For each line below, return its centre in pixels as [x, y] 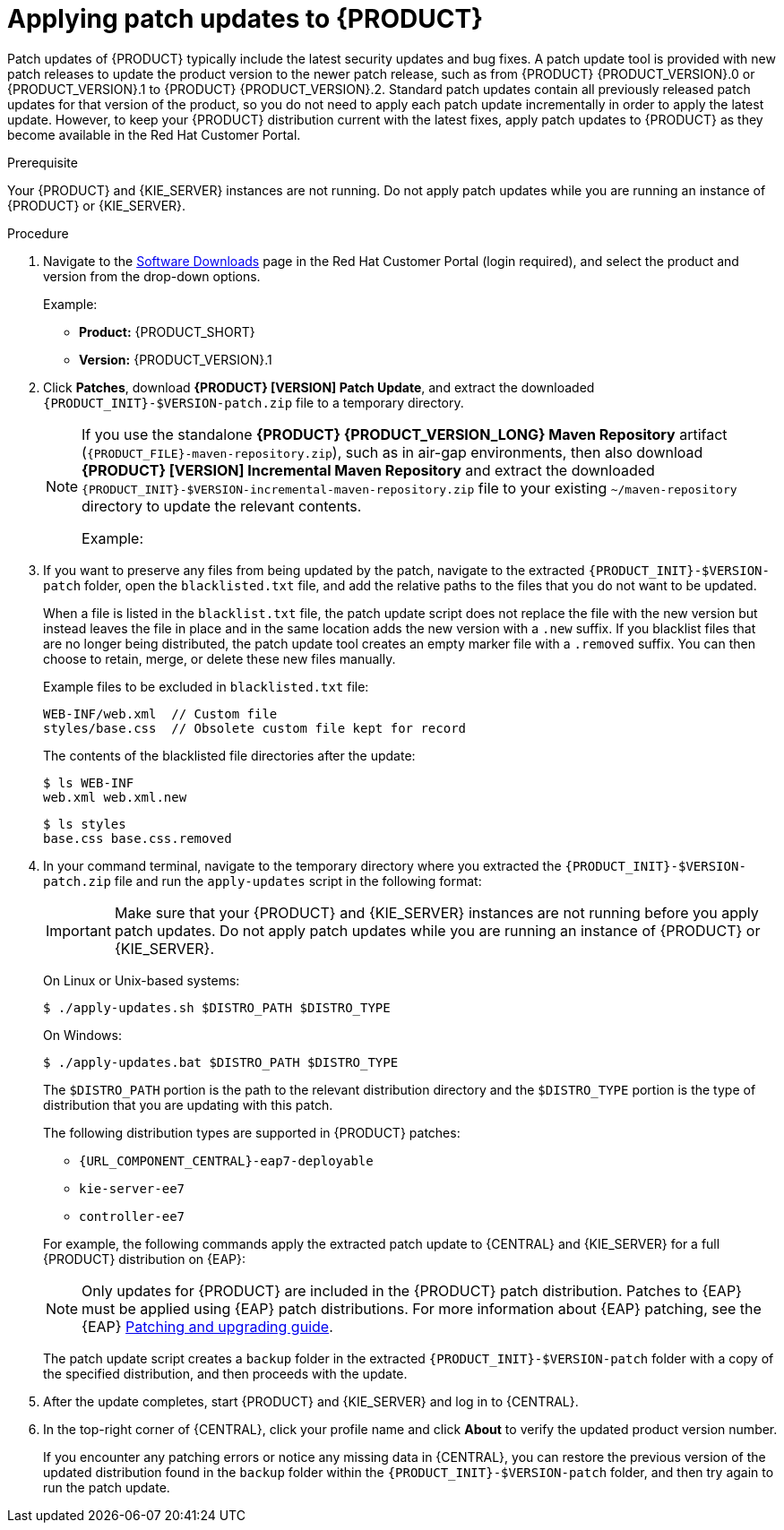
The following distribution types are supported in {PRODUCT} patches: [252, 1132]
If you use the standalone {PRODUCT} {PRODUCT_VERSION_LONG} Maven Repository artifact [405, 434]
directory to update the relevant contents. [222, 506]
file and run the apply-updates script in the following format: [298, 881]
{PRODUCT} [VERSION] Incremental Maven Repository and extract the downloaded [368, 470]
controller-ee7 [132, 1216]
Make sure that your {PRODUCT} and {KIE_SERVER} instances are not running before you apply [436, 912]
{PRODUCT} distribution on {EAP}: [145, 1259]
